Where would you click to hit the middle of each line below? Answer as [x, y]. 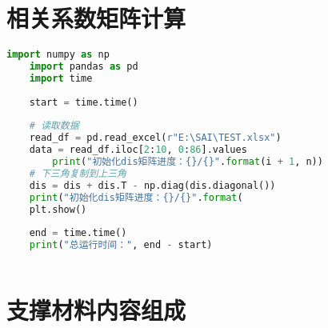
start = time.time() [84, 102]
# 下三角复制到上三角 [78, 173]
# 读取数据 [54, 126]
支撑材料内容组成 [96, 310]
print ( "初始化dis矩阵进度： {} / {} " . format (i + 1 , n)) [188, 162]
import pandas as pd [84, 66]
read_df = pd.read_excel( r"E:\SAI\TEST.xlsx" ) [155, 138]
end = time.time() [78, 233]
